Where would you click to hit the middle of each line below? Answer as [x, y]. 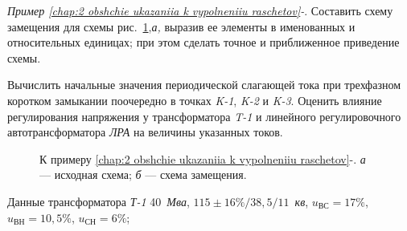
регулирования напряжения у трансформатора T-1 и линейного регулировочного [204, 116]
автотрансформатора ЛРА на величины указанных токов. [145, 132]
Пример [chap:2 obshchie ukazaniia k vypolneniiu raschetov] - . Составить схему [200, 10]
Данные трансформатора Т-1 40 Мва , [99, 201]
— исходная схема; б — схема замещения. [143, 174]
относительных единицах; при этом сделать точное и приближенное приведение [203, 42]
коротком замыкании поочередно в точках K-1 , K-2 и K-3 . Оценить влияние [195, 100]
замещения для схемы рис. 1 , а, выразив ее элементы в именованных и [181, 26]
